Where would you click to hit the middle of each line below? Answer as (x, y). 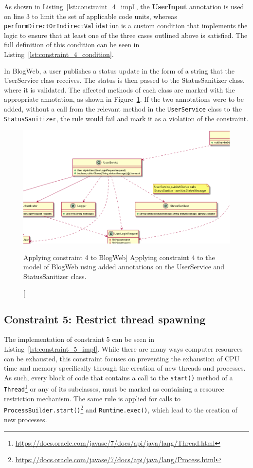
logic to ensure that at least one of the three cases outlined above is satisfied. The (126, 35)
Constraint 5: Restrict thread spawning (105, 319)
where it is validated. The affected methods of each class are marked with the (119, 89)
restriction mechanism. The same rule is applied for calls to (92, 398)
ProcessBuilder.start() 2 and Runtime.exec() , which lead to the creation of (121, 409)
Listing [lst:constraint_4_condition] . (59, 54)
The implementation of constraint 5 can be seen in (79, 339)
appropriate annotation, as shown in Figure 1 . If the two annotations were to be (124, 99)
